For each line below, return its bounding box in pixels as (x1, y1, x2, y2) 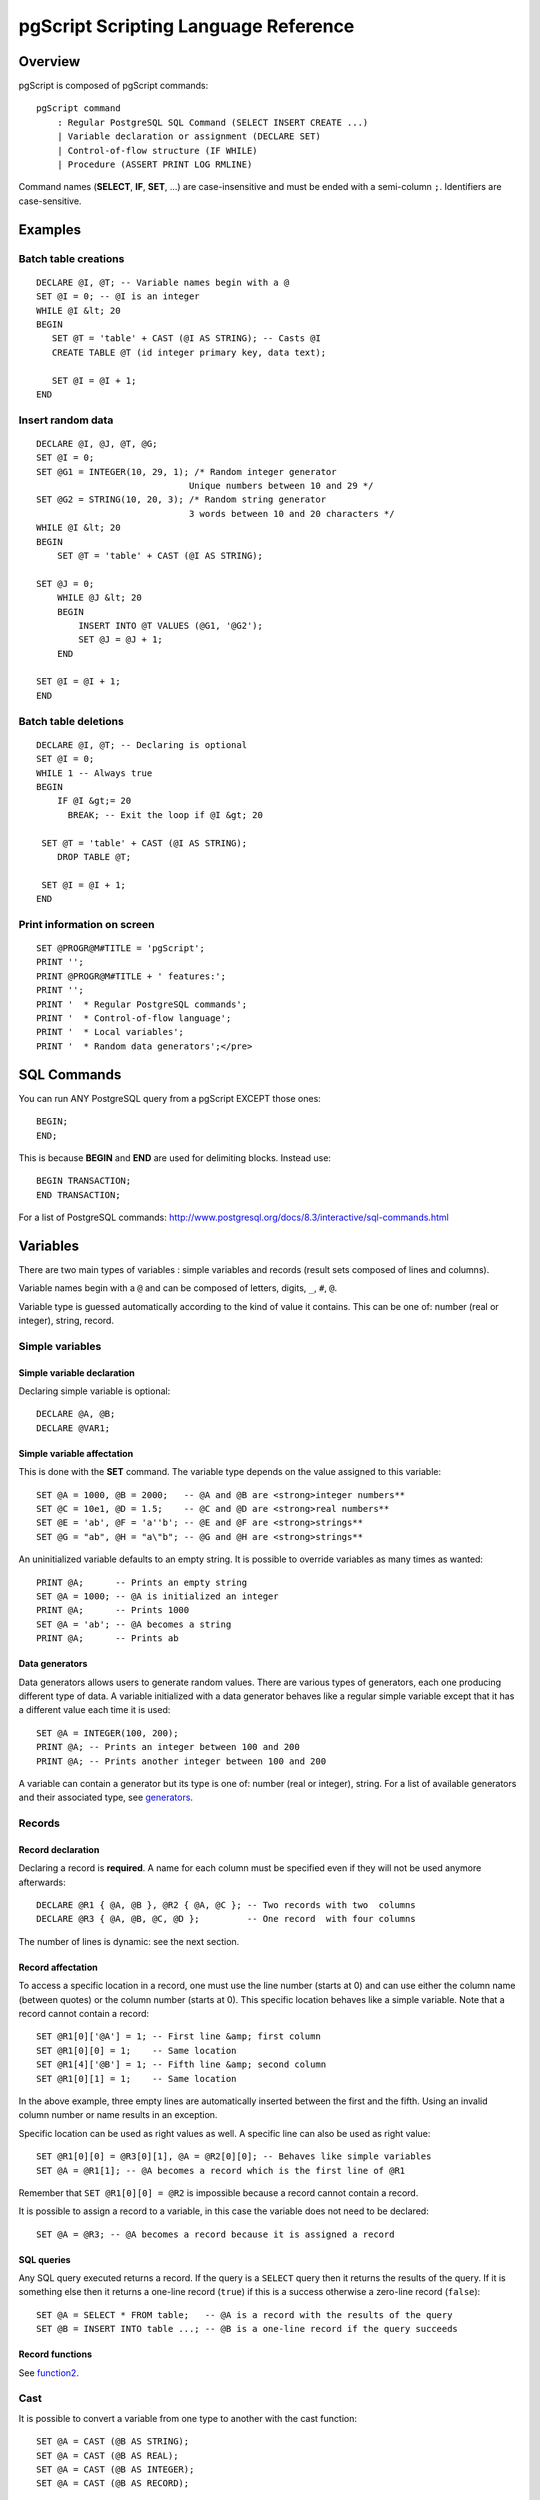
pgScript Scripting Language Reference (18, 15, 355, 37)
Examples (18, 221, 82, 238)
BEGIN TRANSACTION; (36, 1175, 132, 1187)
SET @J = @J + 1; (78, 634, 164, 645)
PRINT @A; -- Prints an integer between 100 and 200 (36, 1741, 300, 1753)
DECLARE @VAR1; (36, 1422, 111, 1434)
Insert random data (18, 413, 114, 427)
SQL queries (18, 2253, 71, 2265)
